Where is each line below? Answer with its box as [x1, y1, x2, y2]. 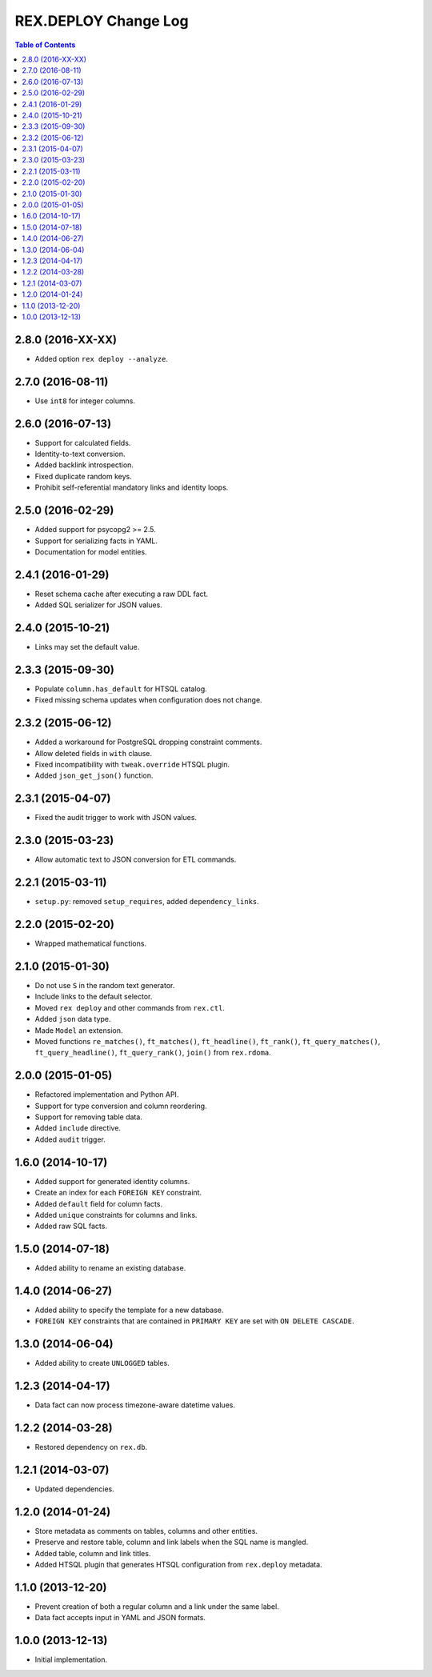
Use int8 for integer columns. [34, 396, 136, 406]
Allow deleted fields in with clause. [34, 748, 152, 758]
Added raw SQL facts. [34, 1221, 108, 1231]
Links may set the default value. [34, 642, 140, 652]
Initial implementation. [34, 1655, 108, 1664]
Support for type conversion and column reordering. [34, 1101, 207, 1111]
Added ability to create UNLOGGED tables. [34, 1359, 170, 1368]
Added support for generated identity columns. [34, 1176, 190, 1186]
